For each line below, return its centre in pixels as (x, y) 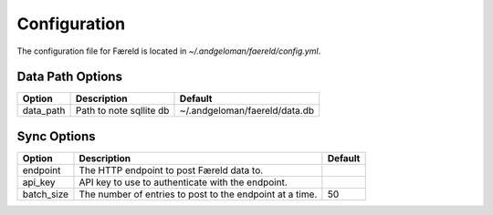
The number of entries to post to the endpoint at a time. (198, 194)
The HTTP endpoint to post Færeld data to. (171, 170)
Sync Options (56, 136)
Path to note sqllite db (122, 111)
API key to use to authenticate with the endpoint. (183, 182)
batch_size (45, 194)
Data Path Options (70, 77)
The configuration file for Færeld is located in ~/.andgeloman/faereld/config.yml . (169, 51)
